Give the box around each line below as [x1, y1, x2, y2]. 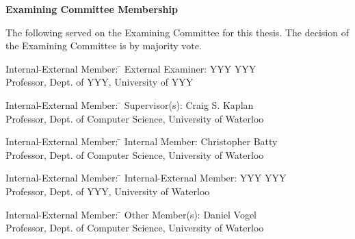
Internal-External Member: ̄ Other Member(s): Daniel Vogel [5, 207, 257, 221]
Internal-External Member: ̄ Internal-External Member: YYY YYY [5, 171, 287, 185]
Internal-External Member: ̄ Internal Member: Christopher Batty [5, 134, 278, 149]
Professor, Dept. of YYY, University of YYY [5, 75, 194, 89]
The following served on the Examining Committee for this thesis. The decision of [5, 25, 349, 39]
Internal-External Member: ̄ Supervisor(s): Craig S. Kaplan [5, 97, 254, 112]
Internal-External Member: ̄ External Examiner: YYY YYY [5, 61, 257, 75]
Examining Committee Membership [5, 2, 178, 16]
